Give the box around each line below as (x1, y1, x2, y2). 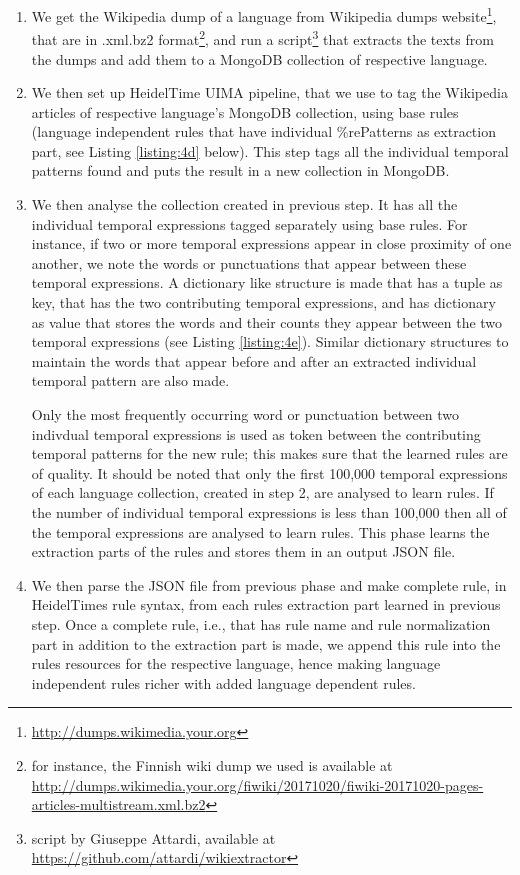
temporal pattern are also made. (31, 370, 230, 391)
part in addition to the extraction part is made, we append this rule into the (31, 633, 501, 654)
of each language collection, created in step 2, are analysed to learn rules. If (31, 482, 494, 503)
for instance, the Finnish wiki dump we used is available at (31, 754, 393, 775)
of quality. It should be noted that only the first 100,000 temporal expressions (31, 462, 508, 483)
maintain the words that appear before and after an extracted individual (31, 350, 477, 371)
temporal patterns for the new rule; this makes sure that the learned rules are (31, 443, 508, 464)
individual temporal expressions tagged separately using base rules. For (31, 213, 468, 234)
